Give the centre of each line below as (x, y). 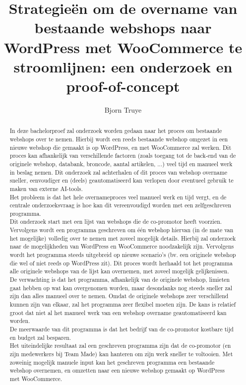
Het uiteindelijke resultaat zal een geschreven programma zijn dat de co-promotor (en (120, 346)
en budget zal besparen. (40, 337)
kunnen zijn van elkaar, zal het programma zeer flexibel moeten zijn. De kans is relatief (123, 304)
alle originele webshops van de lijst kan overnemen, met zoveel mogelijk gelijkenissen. (119, 271)
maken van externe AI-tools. (46, 188)
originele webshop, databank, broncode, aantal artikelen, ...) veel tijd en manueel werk (121, 163)
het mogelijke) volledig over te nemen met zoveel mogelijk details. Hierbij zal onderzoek (123, 238)
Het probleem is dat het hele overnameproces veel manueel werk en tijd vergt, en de (118, 197)
